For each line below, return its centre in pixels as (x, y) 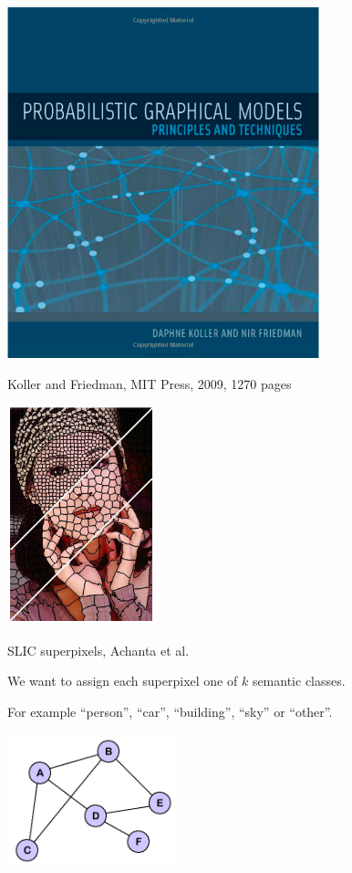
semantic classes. (299, 681)
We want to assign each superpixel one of (123, 681)
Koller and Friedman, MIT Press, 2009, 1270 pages (150, 383)
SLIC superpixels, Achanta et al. (98, 650)
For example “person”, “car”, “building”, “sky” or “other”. (170, 711)
